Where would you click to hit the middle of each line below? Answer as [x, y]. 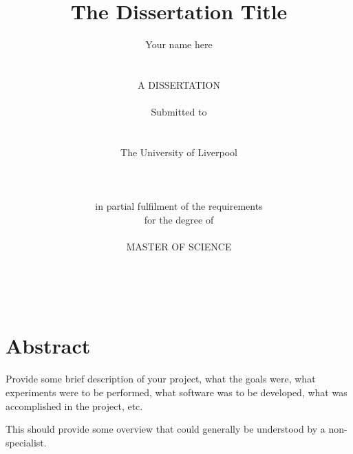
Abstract [48, 346]
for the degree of [179, 219]
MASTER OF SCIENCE [179, 247]
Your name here [179, 44]
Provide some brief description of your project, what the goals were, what [161, 379]
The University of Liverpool [179, 152]
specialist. [26, 442]
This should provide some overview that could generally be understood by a [165, 429]
